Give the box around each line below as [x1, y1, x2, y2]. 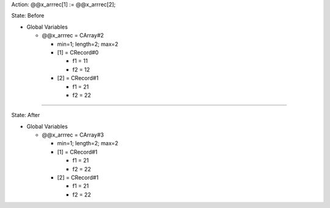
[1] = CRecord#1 [57, 148, 98, 156]
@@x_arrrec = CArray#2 [42, 32, 104, 39]
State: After [11, 112, 40, 119]
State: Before [11, 12, 45, 20]
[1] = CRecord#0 [57, 49, 99, 56]
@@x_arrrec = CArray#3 [42, 131, 104, 138]
